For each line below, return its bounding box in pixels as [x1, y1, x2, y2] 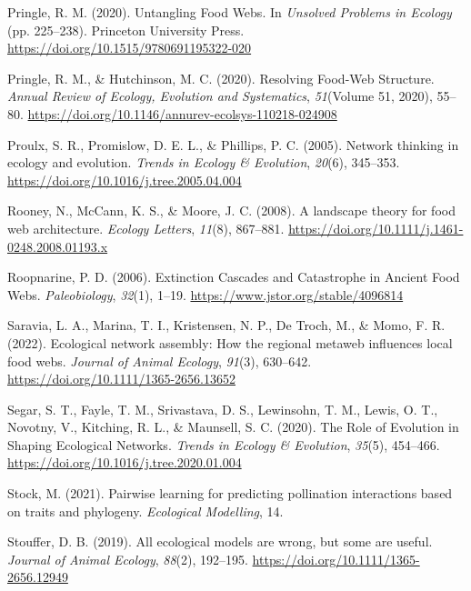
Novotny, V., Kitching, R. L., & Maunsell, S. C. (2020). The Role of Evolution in [7, 417, 459, 436]
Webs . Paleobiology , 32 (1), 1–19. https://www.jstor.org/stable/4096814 [7, 285, 404, 304]
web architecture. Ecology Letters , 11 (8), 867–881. [7, 218, 285, 237]
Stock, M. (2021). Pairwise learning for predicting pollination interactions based [7, 484, 453, 503]
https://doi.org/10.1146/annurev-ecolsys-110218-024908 [27, 104, 337, 123]
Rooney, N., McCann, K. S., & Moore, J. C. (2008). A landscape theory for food [7, 201, 456, 220]
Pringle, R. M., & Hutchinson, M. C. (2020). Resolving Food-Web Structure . [7, 68, 435, 87]
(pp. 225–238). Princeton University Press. [7, 20, 245, 39]
